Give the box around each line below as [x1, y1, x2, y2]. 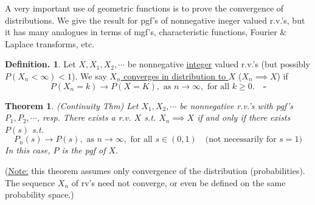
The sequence [5, 176, 55, 189]
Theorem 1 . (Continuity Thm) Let [5, 99, 139, 112]
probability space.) [5, 188, 74, 201]
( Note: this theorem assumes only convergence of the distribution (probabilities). [5, 164, 305, 176]
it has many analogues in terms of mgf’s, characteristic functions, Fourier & [5, 25, 287, 38]
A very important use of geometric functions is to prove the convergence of [5, 2, 284, 14]
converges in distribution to [123, 69, 226, 82]
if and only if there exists [197, 111, 291, 124]
